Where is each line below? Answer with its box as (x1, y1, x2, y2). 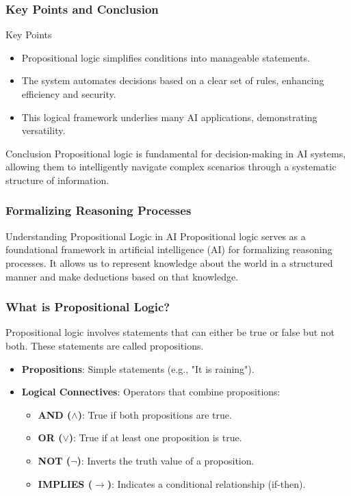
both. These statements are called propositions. (5, 338, 204, 352)
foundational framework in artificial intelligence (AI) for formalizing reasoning (5, 242, 333, 257)
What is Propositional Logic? (5, 298, 170, 315)
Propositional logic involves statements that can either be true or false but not (5, 325, 335, 339)
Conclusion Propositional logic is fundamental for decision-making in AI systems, (5, 146, 346, 160)
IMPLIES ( (38, 476, 92, 491)
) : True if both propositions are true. (77, 407, 232, 421)
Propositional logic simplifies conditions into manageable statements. (21, 50, 310, 64)
